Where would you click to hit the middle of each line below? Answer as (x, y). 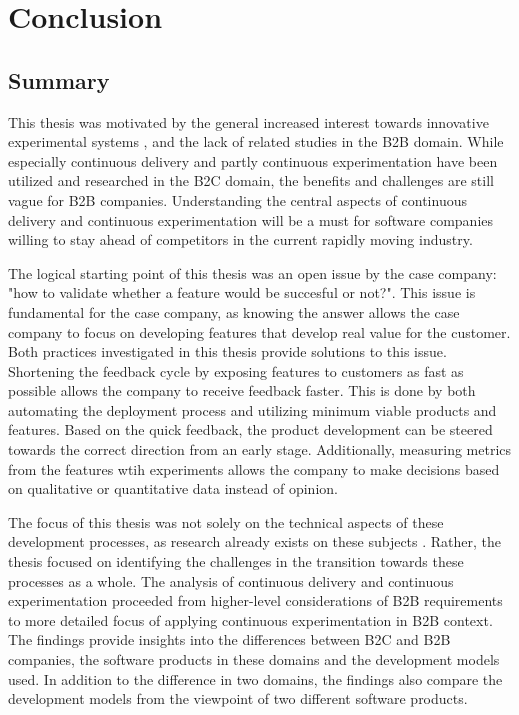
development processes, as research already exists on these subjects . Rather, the (255, 541)
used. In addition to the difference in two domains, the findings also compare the (255, 678)
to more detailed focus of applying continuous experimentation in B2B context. (250, 619)
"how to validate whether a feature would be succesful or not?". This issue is (242, 292)
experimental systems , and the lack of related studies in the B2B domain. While (256, 141)
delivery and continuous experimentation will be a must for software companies (251, 219)
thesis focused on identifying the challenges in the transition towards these (236, 561)
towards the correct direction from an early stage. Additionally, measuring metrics (260, 449)
